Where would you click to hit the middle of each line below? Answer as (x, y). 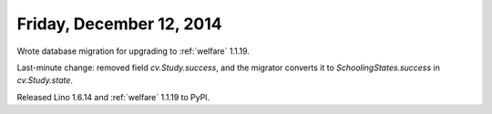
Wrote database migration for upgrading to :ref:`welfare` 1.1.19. (133, 51)
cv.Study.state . (45, 80)
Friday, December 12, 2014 (119, 24)
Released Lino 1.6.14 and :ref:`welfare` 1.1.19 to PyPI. (113, 97)
